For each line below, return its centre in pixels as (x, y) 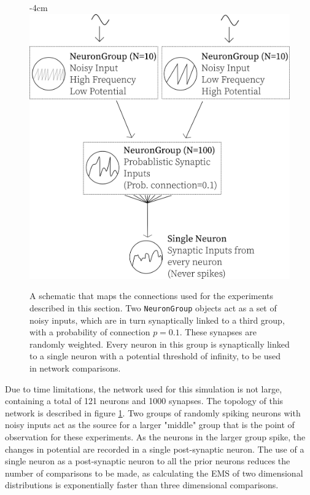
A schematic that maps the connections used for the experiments (152, 296)
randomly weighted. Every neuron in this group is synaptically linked (160, 344)
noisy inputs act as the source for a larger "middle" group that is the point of (150, 425)
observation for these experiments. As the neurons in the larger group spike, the (155, 436)
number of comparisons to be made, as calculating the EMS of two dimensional (154, 473)
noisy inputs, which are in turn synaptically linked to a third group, (157, 320)
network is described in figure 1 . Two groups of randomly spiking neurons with (153, 412)
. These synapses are (218, 332)
